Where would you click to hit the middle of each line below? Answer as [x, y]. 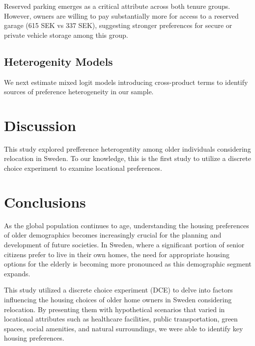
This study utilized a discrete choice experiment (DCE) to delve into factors [118, 290]
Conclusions [45, 201]
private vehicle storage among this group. [66, 35]
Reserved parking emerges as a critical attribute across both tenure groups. [117, 6]
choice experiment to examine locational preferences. [83, 168]
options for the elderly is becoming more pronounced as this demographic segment [128, 264]
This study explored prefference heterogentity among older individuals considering [127, 148]
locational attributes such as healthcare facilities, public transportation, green [121, 319]
